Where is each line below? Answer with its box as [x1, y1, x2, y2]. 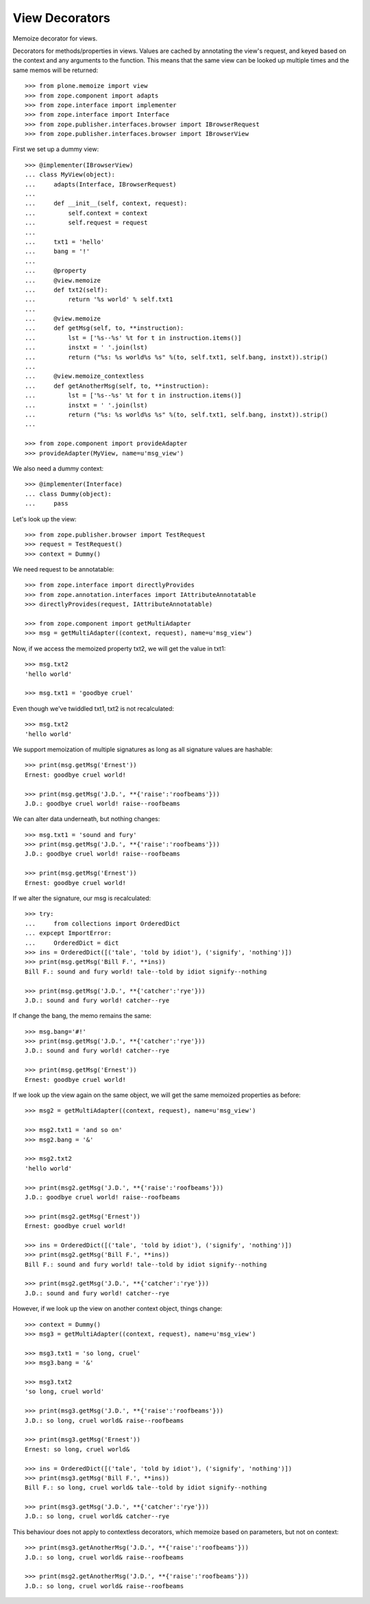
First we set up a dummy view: [12, 145, 99, 154]
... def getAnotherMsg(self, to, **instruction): [25, 381, 209, 390]
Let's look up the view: [12, 515, 77, 523]
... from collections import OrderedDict [25, 919, 181, 928]
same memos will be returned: [12, 66, 99, 74]
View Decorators [12, 10, 111, 25]
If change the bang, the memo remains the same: [12, 1012, 152, 1020]
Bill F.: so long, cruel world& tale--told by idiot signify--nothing [25, 1484, 267, 1491]
